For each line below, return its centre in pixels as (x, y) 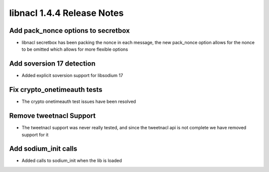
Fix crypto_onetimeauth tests (56, 90)
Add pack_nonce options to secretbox (69, 31)
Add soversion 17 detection (52, 64)
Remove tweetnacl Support (52, 116)
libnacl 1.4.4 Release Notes (67, 13)
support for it (35, 135)
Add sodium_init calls (43, 149)
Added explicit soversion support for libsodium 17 (72, 76)
